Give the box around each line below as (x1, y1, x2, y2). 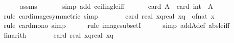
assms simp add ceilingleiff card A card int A (20, 1, 213, 11)
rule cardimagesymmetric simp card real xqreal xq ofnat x (3, 10, 215, 21)
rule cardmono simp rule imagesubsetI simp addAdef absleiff (3, 20, 230, 30)
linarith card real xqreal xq (3, 29, 114, 40)
